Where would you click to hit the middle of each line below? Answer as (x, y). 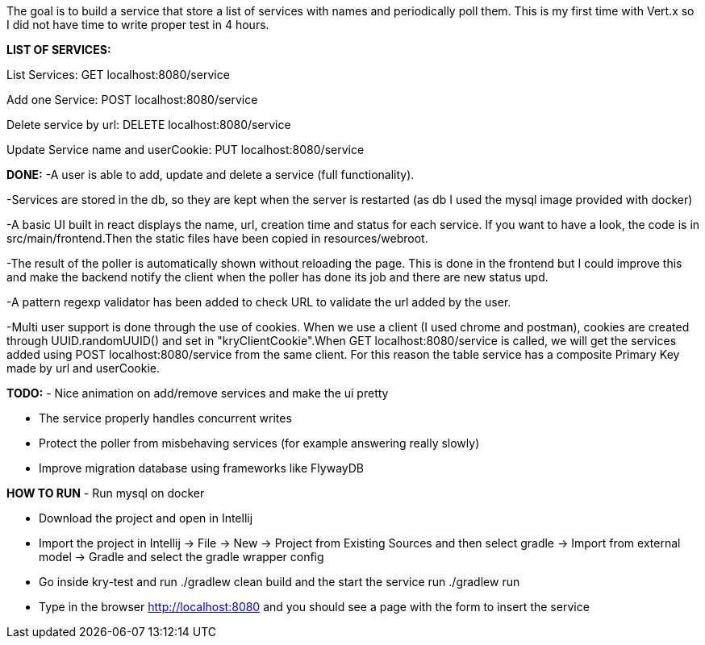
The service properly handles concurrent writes (165, 418)
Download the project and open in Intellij (146, 518)
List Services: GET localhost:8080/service (118, 75)
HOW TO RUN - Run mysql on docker (106, 493)
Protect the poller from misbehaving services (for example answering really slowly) (259, 443)
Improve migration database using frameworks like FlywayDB (201, 468)
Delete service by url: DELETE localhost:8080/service (149, 125)
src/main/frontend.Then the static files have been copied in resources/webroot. (217, 238)
